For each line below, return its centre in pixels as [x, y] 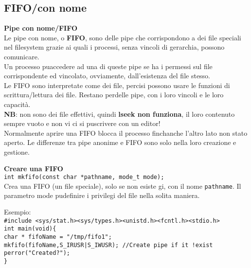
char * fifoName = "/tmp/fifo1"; [58, 237]
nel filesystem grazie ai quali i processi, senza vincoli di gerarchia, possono [114, 47]
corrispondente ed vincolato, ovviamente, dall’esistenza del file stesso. [107, 76]
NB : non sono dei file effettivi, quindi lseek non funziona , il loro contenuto [119, 114]
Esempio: [18, 212]
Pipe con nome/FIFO [41, 28]
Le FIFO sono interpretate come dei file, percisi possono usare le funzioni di [117, 85]
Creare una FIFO [34, 168]
